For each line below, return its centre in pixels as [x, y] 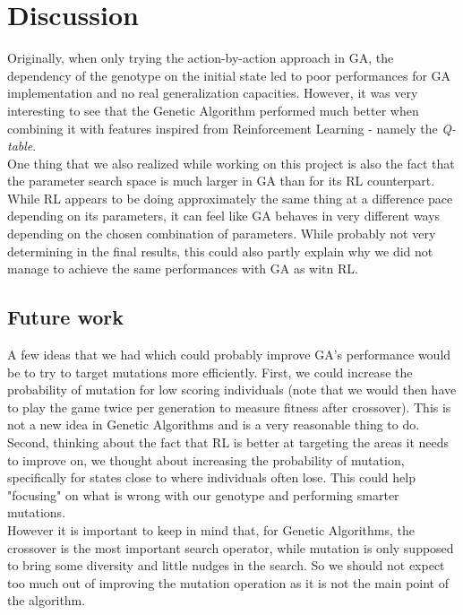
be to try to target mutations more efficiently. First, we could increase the [210, 372]
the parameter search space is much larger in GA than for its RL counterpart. [221, 181]
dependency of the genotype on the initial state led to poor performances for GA [229, 75]
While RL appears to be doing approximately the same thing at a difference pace [230, 198]
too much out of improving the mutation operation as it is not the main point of [228, 582]
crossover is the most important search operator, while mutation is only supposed [231, 547]
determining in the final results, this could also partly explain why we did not [220, 251]
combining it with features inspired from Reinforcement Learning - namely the [223, 128]
